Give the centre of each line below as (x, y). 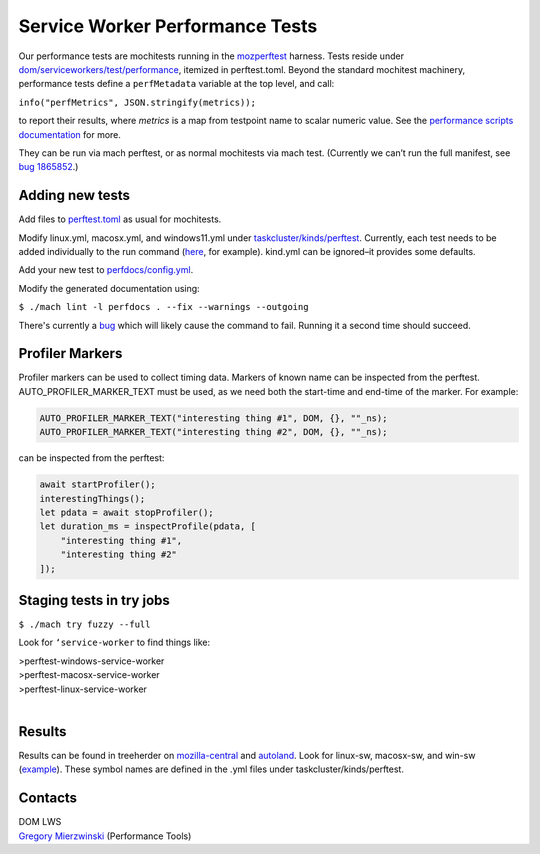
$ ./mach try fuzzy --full (84, 624)
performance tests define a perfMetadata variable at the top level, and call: (176, 84)
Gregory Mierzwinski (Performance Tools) (105, 836)
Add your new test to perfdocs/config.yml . (106, 270)
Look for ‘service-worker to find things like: (114, 642)
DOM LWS (40, 822)
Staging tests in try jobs (94, 600)
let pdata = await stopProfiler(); (126, 512)
